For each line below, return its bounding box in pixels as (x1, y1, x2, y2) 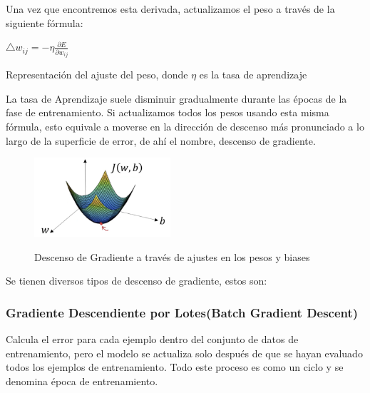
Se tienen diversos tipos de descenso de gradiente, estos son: (6, 273, 267, 288)
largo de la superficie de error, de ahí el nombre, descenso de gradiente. (6, 133, 316, 148)
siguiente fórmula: (6, 15, 83, 30)
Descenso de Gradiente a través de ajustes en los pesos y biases (34, 249, 310, 264)
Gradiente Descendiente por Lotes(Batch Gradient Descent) (6, 303, 359, 321)
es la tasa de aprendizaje (199, 67, 307, 82)
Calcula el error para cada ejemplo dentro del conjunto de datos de (6, 332, 299, 347)
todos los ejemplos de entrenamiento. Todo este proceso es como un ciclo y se (6, 359, 344, 374)
